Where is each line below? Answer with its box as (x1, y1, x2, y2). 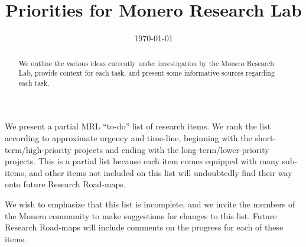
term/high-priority (5, 143, 71, 155)
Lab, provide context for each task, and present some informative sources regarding (18, 68, 275, 78)
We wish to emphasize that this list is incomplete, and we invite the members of (5, 198, 295, 210)
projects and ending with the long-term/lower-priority (74, 143, 269, 155)
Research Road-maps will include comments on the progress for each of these (5, 221, 284, 233)
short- (255, 132, 276, 144)
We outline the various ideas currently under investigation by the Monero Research (18, 58, 274, 68)
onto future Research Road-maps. (5, 178, 126, 190)
